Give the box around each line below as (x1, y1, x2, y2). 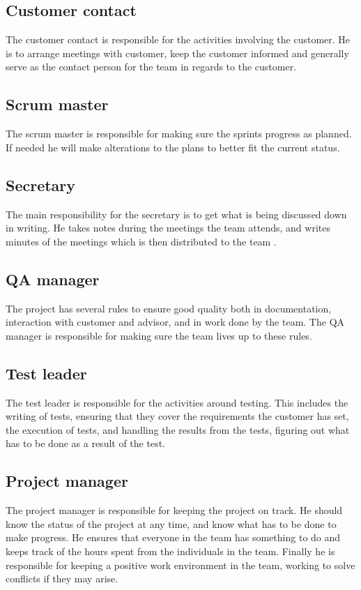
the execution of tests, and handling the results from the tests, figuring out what (6, 422, 350, 437)
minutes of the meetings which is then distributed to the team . (6, 234, 277, 248)
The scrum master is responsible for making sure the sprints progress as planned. (6, 126, 352, 141)
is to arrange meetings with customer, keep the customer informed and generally (6, 45, 349, 60)
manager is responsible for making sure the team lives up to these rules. (6, 328, 312, 342)
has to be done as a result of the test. (6, 436, 165, 451)
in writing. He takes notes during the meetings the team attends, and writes (6, 220, 330, 235)
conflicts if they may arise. (6, 571, 118, 586)
